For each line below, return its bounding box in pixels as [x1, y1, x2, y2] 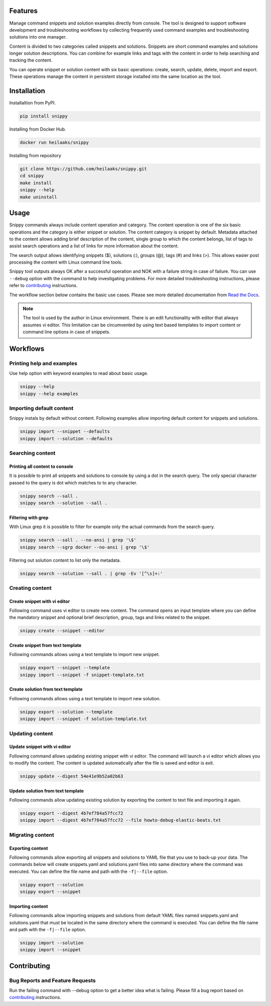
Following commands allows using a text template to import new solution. [9, 695, 161, 701]
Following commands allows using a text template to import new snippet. [9, 652, 160, 658]
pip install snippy [20, 113, 68, 119]
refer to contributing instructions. [9, 283, 78, 289]
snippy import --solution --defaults [20, 436, 113, 441]
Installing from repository [9, 153, 61, 159]
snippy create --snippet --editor [20, 628, 105, 634]
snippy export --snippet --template [20, 665, 110, 671]
